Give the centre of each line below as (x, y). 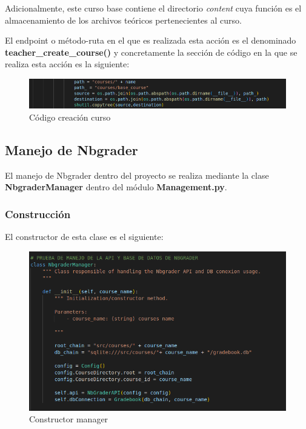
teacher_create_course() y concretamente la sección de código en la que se (151, 52)
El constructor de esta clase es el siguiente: (84, 236)
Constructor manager (69, 419)
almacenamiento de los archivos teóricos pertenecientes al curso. (123, 20)
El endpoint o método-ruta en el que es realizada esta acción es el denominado (151, 40)
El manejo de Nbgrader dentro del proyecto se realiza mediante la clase (137, 175)
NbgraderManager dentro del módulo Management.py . (116, 187)
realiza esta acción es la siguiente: (67, 64)
